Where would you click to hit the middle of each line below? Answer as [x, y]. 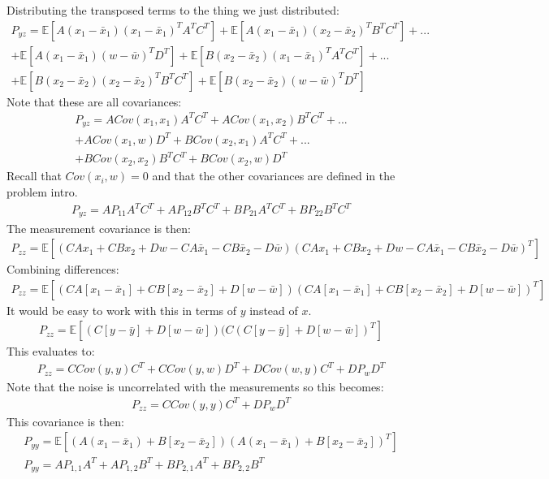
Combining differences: [63, 269]
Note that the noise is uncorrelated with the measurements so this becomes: [195, 386]
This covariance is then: [65, 421]
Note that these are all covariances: [94, 101]
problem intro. [42, 191]
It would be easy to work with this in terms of [122, 310]
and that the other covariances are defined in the [274, 176]
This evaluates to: [51, 351]
